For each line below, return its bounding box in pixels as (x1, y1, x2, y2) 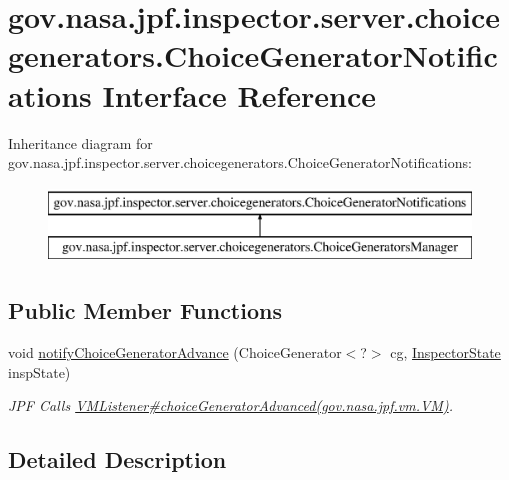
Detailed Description (8, 444, 227, 475)
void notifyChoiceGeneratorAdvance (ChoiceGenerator (8, 342, 342, 363)
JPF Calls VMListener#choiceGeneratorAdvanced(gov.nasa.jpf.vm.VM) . (8, 395, 453, 416)
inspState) (8, 361, 71, 382)
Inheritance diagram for (8, 132, 153, 153)
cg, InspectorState (390, 342, 501, 363)
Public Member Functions (8, 295, 282, 326)
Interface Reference (102, 74, 377, 115)
